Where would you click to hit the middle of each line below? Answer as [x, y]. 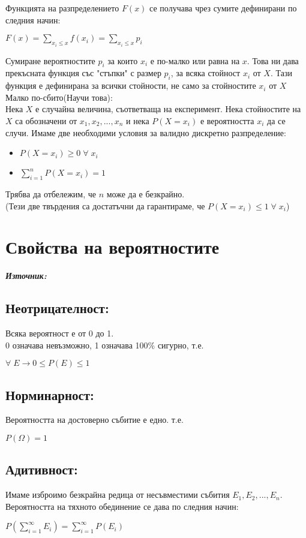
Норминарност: [50, 394]
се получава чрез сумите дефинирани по [223, 8]
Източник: [26, 276]
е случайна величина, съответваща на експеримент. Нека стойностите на [168, 109]
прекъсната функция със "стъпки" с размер [83, 73]
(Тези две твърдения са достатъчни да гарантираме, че [105, 205]
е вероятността [227, 121]
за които [123, 60]
